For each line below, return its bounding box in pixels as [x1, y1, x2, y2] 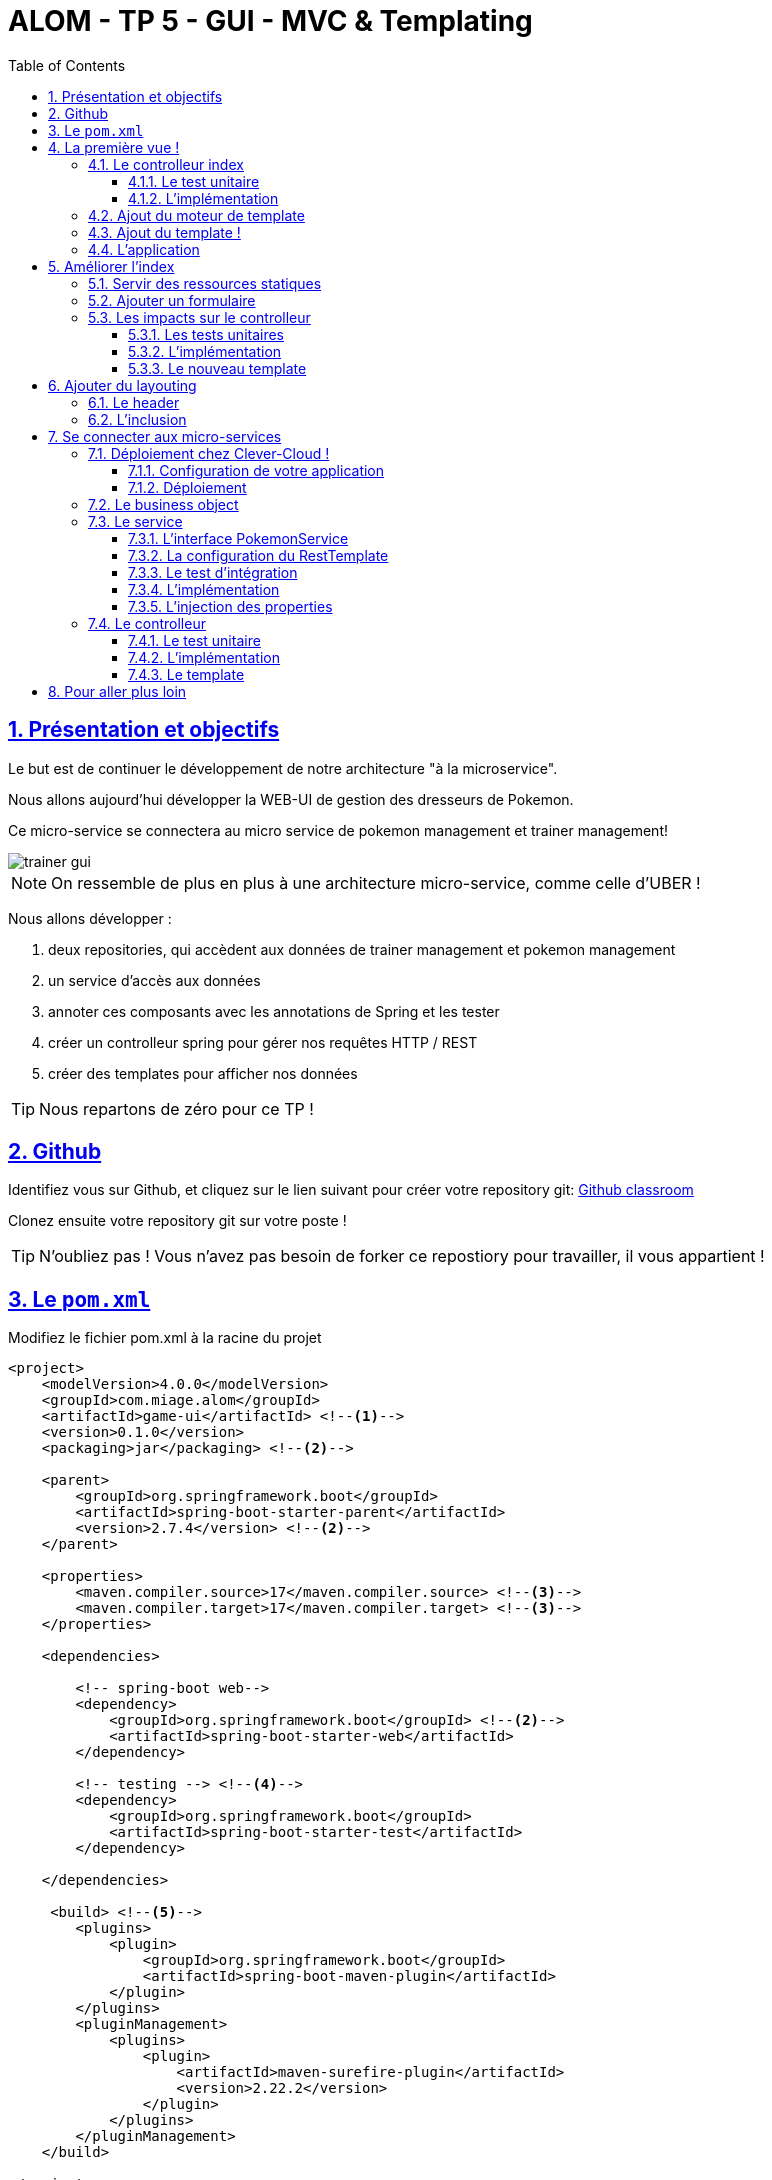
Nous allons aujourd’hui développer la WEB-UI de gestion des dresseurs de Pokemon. [8, 790, 574, 808]
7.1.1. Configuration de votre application [128, 461, 385, 479]
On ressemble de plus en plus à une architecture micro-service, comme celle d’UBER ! [51, 872, 701, 893]
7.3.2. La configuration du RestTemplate [128, 546, 389, 564]
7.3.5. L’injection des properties [128, 597, 333, 615]
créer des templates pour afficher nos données [48, 1064, 358, 1082]
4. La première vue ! [48, 138, 180, 156]
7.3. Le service [88, 512, 183, 530]
